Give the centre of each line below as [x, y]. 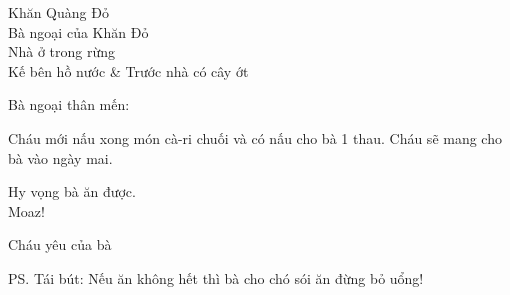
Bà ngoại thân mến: [69, 104]
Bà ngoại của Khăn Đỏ [78, 31]
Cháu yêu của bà [60, 244]
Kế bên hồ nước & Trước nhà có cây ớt [128, 70]
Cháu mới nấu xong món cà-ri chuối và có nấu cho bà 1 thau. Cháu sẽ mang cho [255, 137]
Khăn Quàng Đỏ [58, 12]
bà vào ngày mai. [60, 157]
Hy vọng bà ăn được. [72, 191]
